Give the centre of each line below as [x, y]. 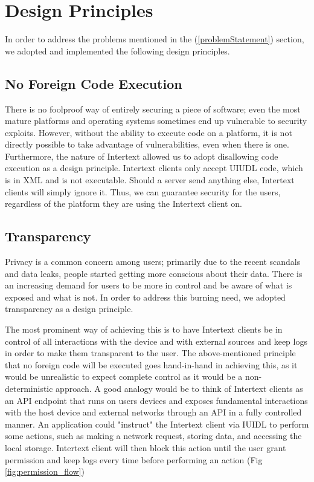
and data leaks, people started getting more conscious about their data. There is [154, 273]
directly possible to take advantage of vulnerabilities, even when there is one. [147, 144]
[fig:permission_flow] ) [45, 471]
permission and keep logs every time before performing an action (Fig [134, 459]
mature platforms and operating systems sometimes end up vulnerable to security [156, 121]
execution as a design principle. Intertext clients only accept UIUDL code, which [154, 168]
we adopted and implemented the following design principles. [117, 50]
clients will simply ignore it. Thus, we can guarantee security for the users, [143, 191]
